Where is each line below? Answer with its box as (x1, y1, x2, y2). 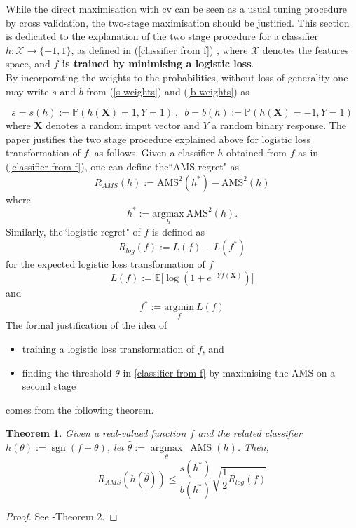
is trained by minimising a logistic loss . (62, 56, 254, 71)
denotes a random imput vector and (46, 118, 200, 133)
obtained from (226, 145, 287, 160)
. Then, (237, 439, 269, 454)
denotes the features (262, 42, 349, 57)
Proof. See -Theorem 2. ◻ (6, 509, 118, 523)
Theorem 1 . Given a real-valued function (6, 426, 186, 440)
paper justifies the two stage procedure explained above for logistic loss (6, 131, 310, 146)
